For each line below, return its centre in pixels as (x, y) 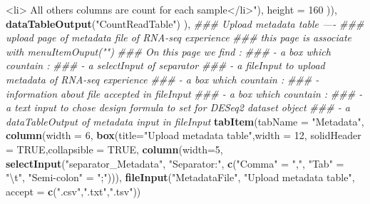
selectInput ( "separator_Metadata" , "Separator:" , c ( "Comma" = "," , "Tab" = (175, 163)
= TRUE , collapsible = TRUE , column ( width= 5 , (114, 149)
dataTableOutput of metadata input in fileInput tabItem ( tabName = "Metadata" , (185, 121)
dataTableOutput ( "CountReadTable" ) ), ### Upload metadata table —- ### (185, 23)
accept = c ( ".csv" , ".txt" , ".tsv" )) (73, 191)
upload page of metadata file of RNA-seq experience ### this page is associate (179, 37)
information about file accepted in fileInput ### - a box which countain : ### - (184, 93)
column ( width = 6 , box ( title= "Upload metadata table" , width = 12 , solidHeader (184, 135)
